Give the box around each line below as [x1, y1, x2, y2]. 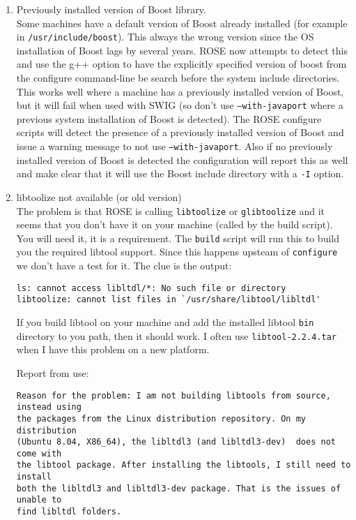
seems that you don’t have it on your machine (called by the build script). [16, 217, 333, 232]
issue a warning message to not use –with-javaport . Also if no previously [16, 139, 333, 154]
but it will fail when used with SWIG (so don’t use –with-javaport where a [16, 98, 343, 112]
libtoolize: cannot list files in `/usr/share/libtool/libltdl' [16, 295, 321, 305]
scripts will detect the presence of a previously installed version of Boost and [16, 125, 344, 140]
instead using [16, 402, 82, 413]
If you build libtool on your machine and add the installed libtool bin [16, 315, 314, 329]
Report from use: [16, 365, 89, 380]
